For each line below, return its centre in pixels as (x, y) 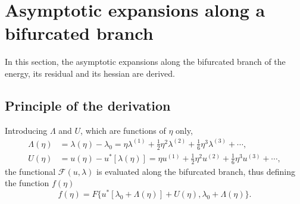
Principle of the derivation (88, 105)
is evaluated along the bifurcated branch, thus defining (196, 171)
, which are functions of (123, 130)
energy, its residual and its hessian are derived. (90, 73)
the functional (30, 171)
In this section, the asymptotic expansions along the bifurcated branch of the (145, 62)
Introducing (26, 130)
